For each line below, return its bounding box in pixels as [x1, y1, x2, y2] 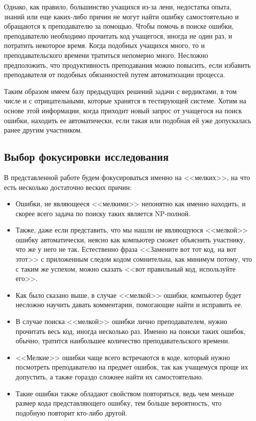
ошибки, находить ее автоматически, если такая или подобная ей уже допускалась [4, 115, 252, 125]
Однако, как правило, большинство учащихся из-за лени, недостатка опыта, [4, 1, 232, 11]
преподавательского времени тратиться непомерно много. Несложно [4, 49, 208, 60]
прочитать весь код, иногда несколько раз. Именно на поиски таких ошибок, [15, 326, 246, 336]
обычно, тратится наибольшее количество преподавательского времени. [15, 335, 230, 346]
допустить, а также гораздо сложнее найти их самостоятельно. [15, 372, 204, 382]
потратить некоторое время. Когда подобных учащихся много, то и [4, 40, 205, 50]
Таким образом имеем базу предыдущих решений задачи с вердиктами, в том [4, 86, 237, 96]
